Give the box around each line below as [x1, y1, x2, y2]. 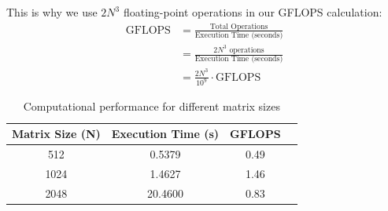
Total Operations [209, 22, 268, 31]
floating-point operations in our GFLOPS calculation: [123, 4, 382, 20]
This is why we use [6, 4, 98, 20]
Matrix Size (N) [12, 126, 101, 142]
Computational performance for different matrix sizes [23, 98, 280, 115]
